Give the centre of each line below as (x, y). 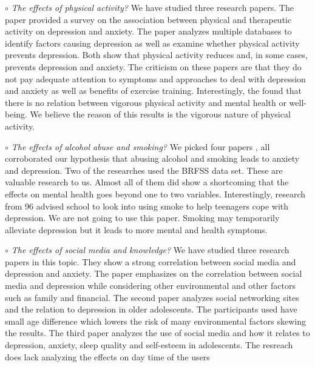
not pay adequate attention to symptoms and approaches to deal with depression (155, 78)
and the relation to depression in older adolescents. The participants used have (151, 309)
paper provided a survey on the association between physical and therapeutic (148, 19)
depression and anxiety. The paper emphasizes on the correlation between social (154, 273)
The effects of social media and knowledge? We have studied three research (150, 250)
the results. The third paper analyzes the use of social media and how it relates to (157, 333)
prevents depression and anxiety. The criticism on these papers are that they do (153, 66)
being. (16, 114)
